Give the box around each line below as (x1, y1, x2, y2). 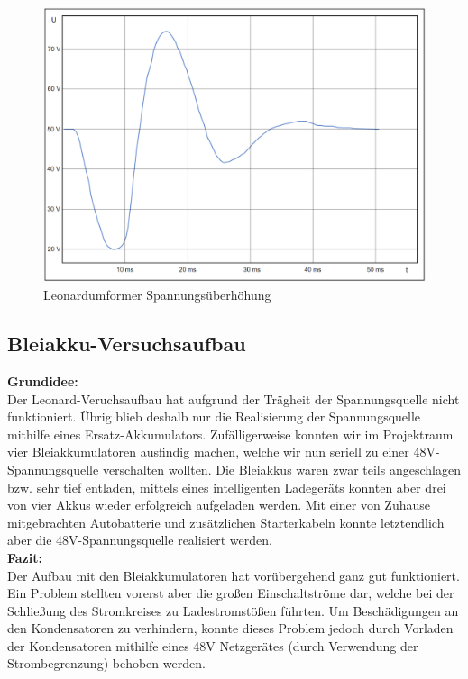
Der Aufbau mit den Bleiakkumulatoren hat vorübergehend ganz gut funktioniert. (7, 566, 460, 584)
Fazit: (7, 548, 42, 566)
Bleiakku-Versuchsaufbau (7, 330, 246, 358)
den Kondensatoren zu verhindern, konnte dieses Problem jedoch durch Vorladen (7, 619, 454, 638)
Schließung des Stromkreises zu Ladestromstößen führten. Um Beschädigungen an (7, 601, 459, 620)
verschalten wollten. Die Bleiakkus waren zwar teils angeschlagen (102, 459, 461, 478)
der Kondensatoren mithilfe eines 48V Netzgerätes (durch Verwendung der (7, 636, 418, 655)
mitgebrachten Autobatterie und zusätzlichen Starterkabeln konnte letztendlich (7, 512, 445, 531)
